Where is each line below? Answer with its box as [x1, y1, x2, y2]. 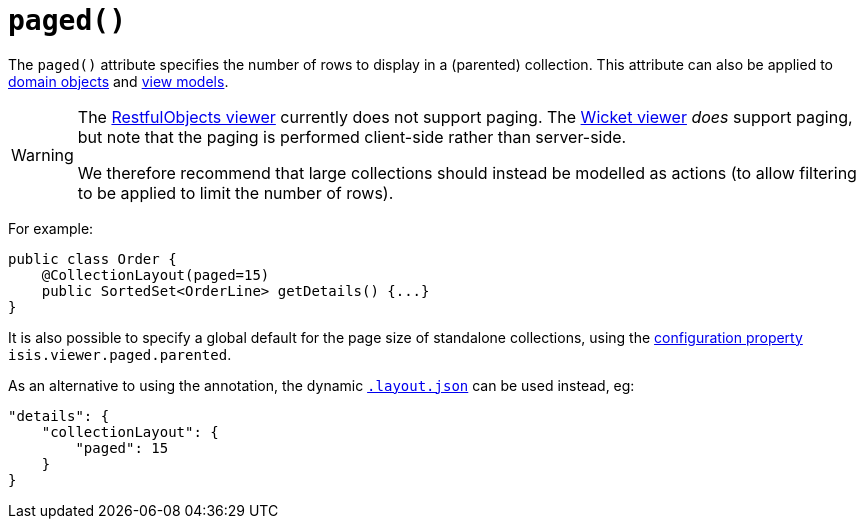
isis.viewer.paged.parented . [8, 345, 232, 363]
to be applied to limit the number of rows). [77, 182, 394, 203]
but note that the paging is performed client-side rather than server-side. [77, 126, 627, 147]
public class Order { [8, 250, 177, 267]
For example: [8, 219, 94, 237]
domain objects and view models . [8, 72, 229, 90]
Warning [11, 144, 74, 165]
